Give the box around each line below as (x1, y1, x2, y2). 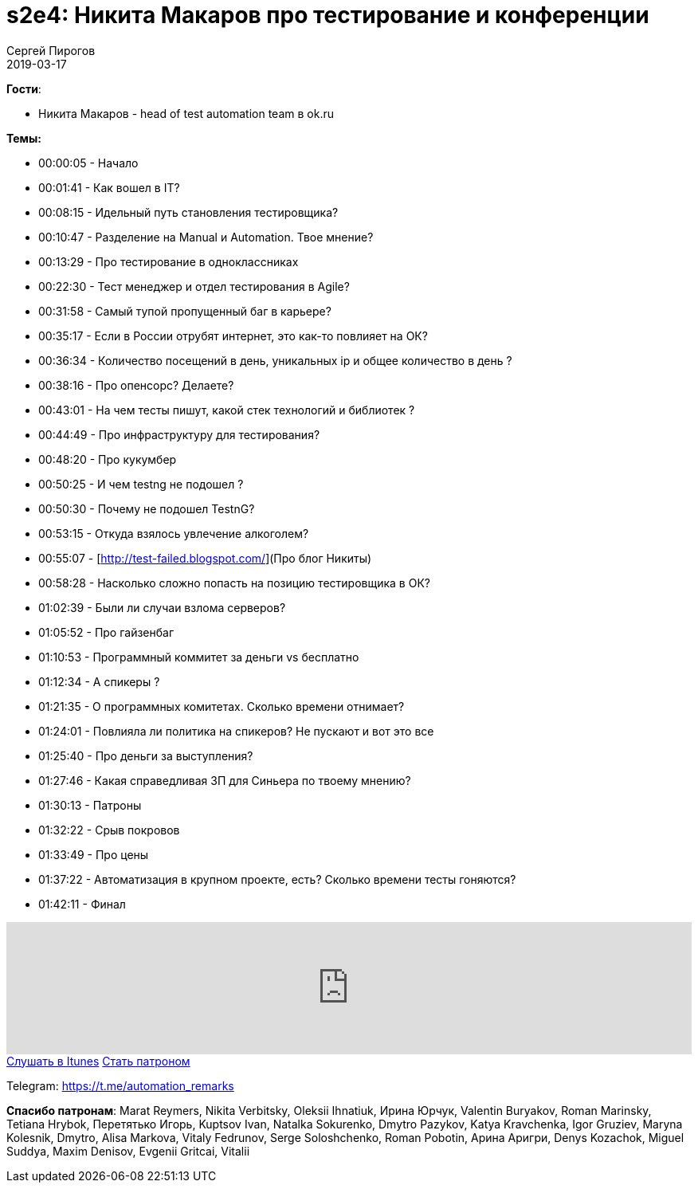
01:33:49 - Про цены (38, 847, 149, 861)
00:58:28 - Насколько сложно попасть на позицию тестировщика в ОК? (38, 575, 430, 590)
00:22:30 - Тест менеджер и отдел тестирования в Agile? (38, 279, 350, 293)
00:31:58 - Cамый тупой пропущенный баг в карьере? (38, 304, 331, 318)
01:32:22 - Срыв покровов (38, 822, 180, 837)
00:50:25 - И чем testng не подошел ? (38, 477, 244, 491)
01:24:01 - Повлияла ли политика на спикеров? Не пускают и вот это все (38, 724, 434, 738)
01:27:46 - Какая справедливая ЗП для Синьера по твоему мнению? (38, 773, 411, 787)
